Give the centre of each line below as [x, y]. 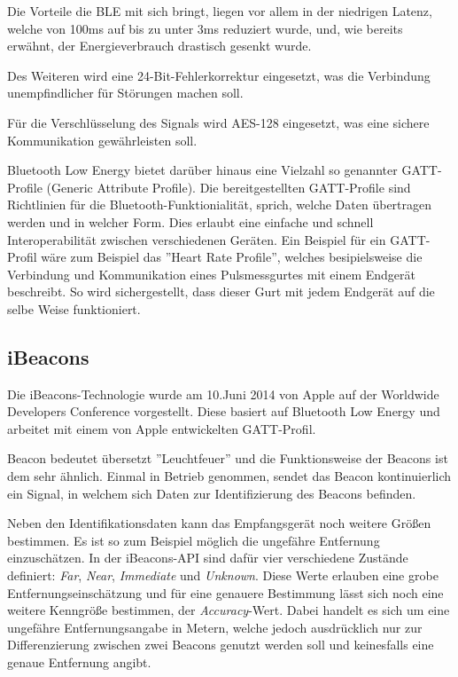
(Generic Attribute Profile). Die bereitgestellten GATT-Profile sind [229, 187]
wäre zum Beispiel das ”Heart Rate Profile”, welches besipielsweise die [232, 257]
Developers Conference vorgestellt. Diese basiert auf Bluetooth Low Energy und [224, 411]
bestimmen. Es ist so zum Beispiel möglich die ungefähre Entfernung [194, 540]
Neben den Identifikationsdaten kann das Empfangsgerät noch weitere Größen [219, 523]
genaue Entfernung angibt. [79, 662]
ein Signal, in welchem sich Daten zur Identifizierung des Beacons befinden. [212, 493]
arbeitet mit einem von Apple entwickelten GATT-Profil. [162, 428]
